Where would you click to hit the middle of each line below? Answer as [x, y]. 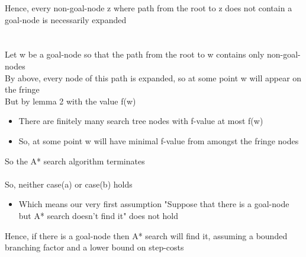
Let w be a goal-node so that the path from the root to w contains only [135, 54]
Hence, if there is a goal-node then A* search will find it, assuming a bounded [146, 235]
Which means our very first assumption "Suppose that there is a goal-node [154, 204]
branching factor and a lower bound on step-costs [94, 247]
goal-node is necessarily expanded [66, 19]
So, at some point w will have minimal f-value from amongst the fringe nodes [159, 140]
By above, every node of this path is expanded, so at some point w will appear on [153, 77]
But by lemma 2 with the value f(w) [70, 101]
